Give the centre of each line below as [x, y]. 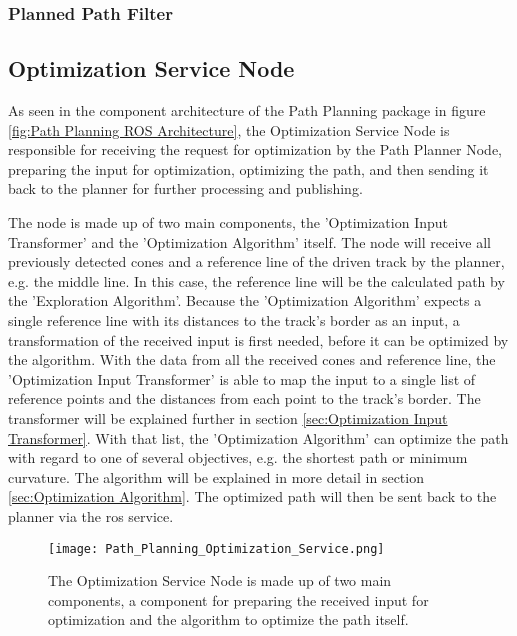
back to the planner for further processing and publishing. [185, 188]
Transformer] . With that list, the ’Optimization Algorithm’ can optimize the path [258, 437]
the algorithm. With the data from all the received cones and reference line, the [252, 359]
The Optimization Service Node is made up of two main [220, 580]
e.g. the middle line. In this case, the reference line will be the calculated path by [256, 280]
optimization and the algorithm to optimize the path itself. [228, 619]
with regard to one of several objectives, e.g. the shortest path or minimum [238, 457]
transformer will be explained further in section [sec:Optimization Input [228, 417]
